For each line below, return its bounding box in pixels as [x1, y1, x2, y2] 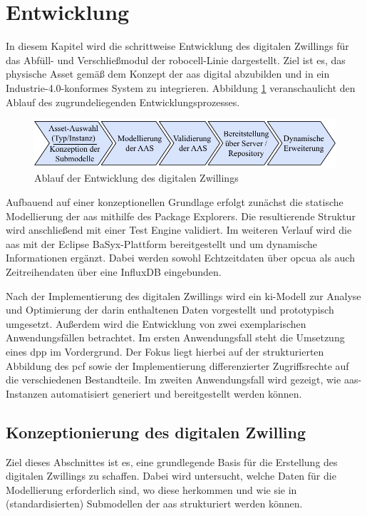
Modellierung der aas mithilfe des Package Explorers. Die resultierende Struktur [6, 208, 356, 223]
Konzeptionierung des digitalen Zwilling [6, 420, 306, 443]
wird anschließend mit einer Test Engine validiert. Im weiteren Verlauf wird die [6, 222, 352, 237]
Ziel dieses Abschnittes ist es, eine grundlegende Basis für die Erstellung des [6, 454, 338, 469]
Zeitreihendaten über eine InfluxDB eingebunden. [6, 264, 222, 279]
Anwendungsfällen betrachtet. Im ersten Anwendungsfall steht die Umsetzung [6, 330, 345, 345]
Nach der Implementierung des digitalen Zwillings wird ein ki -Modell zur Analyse [6, 288, 361, 303]
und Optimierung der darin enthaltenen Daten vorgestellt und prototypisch [6, 302, 334, 317]
